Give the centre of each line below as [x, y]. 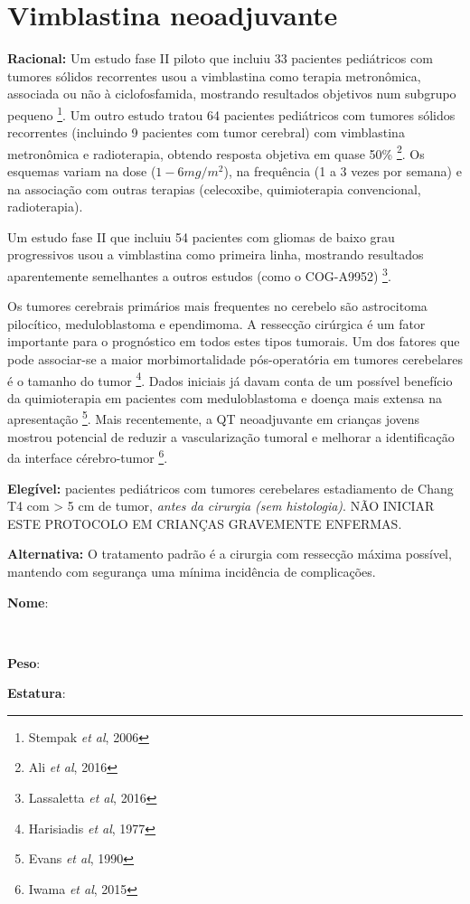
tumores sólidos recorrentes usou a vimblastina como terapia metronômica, [214, 75]
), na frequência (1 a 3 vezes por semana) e [343, 171]
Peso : [24, 662]
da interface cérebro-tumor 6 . [88, 456]
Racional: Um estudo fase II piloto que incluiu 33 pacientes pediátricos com [220, 58]
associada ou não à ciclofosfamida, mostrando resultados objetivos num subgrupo [232, 94]
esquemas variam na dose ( [82, 171]
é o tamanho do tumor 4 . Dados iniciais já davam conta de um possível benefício [230, 379]
